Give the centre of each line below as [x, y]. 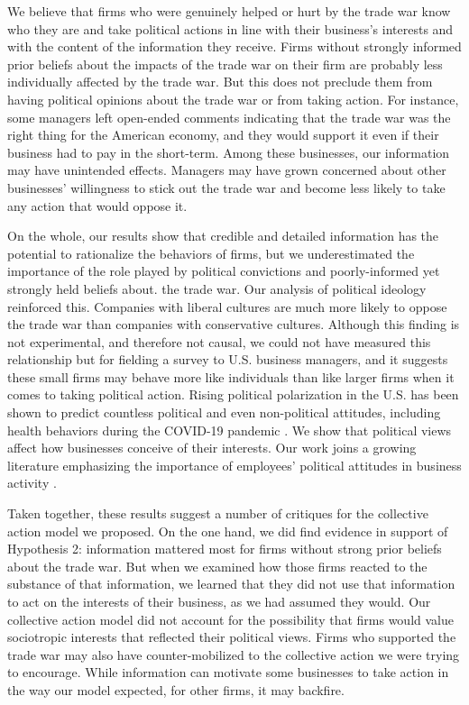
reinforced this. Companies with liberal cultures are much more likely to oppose [227, 306]
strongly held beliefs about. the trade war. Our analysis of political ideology [217, 288]
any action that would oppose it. [97, 205]
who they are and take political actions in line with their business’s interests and [230, 28]
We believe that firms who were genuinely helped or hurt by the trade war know [229, 11]
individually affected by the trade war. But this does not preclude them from [220, 82]
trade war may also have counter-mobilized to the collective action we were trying [234, 654]
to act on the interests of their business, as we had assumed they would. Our [219, 601]
